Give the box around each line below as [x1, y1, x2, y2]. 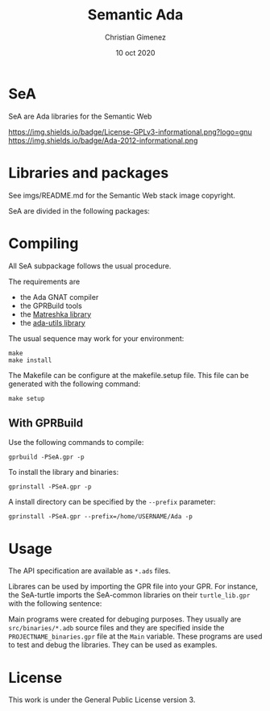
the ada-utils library [19, 318, 86, 327]
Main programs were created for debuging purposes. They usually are [8, 614, 242, 624]
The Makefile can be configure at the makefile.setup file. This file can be [8, 370, 249, 380]
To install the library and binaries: [8, 468, 119, 477]
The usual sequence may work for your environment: [8, 333, 185, 343]
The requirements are [8, 276, 81, 286]
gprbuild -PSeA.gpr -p [8, 453, 85, 461]
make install [8, 356, 52, 364]
